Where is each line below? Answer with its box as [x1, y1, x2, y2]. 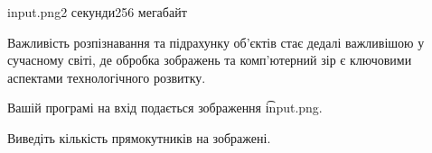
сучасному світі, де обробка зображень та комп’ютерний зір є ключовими [7, 50, 412, 69]
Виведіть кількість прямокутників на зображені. [7, 128, 271, 147]
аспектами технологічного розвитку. [7, 67, 206, 86]
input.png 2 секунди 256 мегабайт [7, 3, 187, 21]
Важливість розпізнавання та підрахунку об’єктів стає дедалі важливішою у [7, 32, 425, 51]
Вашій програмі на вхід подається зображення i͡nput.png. [7, 98, 323, 117]
